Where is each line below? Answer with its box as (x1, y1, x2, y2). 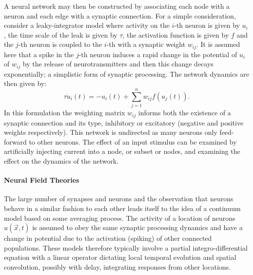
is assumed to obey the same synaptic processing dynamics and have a (32, 222, 243, 233)
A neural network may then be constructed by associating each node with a (4, 1, 230, 11)
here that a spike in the (4, 49, 74, 59)
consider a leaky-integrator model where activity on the (4, 20, 170, 30)
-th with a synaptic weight (106, 39, 186, 49)
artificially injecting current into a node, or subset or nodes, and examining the (4, 146, 240, 156)
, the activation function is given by (122, 29, 229, 40)
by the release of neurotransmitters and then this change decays (22, 59, 214, 69)
